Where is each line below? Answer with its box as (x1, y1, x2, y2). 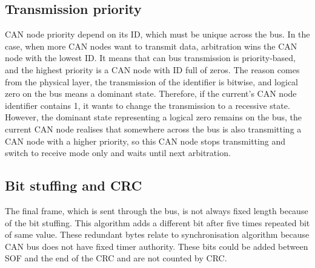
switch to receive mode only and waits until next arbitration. (5, 146, 231, 159)
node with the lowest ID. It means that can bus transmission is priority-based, (5, 51, 296, 64)
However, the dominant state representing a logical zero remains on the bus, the (5, 111, 302, 123)
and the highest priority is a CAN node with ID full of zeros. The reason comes (5, 63, 300, 76)
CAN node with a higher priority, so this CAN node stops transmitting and (5, 134, 285, 147)
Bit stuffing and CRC (5, 176, 142, 195)
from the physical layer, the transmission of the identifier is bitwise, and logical (5, 75, 299, 88)
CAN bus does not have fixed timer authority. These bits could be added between (5, 240, 308, 252)
